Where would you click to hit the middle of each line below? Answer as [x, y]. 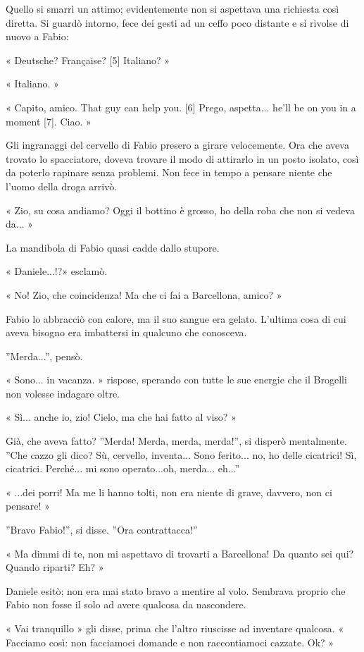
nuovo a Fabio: [37, 36]
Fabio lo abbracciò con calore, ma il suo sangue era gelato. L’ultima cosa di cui [176, 318]
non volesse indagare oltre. [63, 393]
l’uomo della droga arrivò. [62, 186]
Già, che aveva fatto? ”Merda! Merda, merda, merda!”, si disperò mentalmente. [176, 441]
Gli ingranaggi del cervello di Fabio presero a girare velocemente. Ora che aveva [177, 145]
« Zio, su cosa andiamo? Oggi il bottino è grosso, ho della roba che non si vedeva [180, 210]
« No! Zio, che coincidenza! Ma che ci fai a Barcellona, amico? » [144, 294]
